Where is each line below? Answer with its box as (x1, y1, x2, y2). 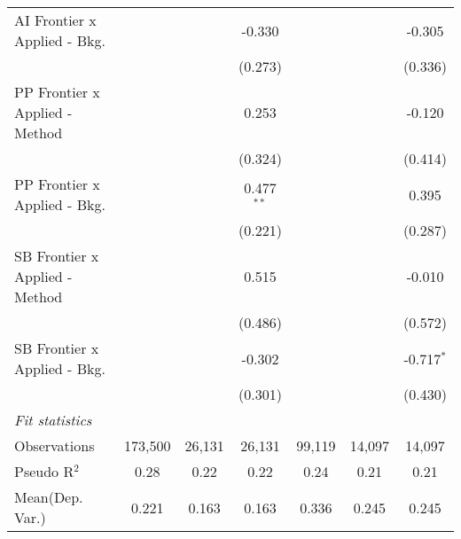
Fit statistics (14, 410, 92, 430)
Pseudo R (14, 461, 74, 481)
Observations (14, 435, 95, 456)
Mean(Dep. (14, 487, 83, 507)
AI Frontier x (14, 10, 97, 30)
